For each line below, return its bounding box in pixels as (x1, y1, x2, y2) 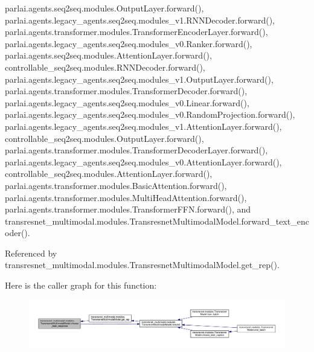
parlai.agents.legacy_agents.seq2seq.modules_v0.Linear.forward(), (5, 96, 249, 109)
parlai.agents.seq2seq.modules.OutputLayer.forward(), (5, 2, 204, 14)
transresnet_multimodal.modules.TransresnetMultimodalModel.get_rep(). (5, 258, 280, 271)
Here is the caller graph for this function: (5, 279, 157, 292)
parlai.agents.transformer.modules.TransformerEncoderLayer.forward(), (5, 25, 268, 38)
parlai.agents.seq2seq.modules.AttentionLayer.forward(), (5, 49, 212, 62)
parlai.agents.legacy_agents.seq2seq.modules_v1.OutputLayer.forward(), (5, 72, 274, 85)
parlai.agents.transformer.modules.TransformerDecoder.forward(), (5, 85, 248, 97)
